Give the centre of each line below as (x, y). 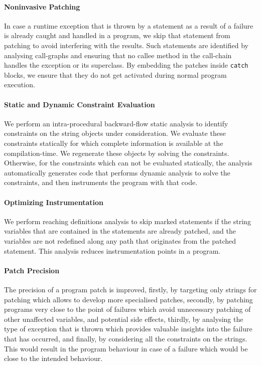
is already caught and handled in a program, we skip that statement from (117, 35)
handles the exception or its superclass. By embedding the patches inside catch (126, 65)
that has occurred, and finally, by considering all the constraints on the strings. (126, 338)
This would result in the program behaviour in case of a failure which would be (126, 348)
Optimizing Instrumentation (54, 202)
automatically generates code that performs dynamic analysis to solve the (117, 172)
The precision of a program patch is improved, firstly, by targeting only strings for (130, 289)
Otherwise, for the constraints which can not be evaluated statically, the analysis (128, 163)
